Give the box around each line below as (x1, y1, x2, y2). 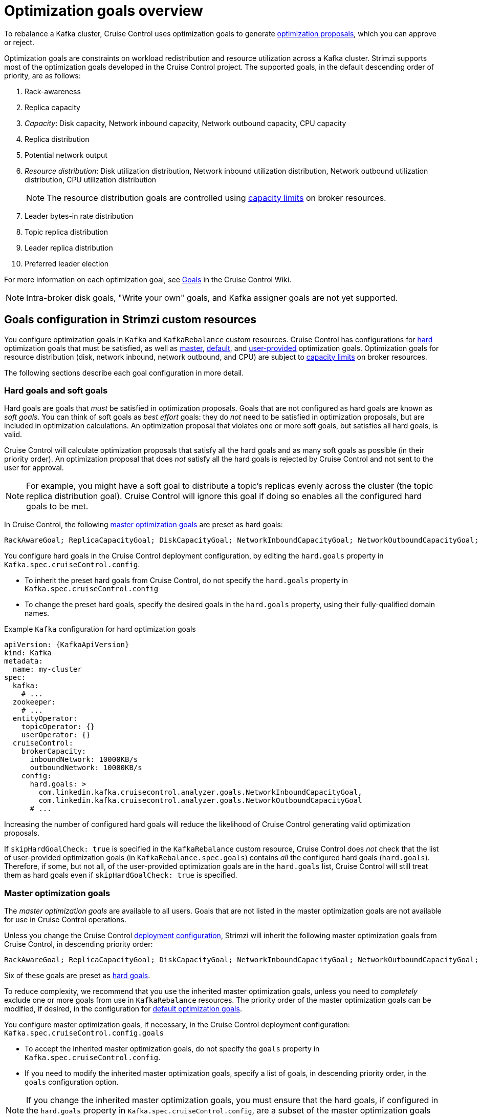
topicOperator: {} (21, 722, 95, 731)
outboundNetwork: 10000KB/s (30, 763, 142, 772)
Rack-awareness (25, 87, 81, 96)
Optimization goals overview (4, 2, 203, 19)
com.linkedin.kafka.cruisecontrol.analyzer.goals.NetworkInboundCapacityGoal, (38, 788, 362, 797)
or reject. (4, 37, 34, 47)
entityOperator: (12, 714, 78, 723)
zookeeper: (12, 698, 56, 707)
